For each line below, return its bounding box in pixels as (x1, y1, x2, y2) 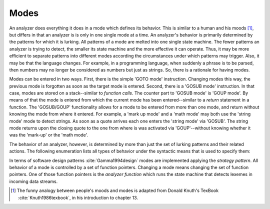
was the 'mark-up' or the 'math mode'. (9, 132, 88, 138)
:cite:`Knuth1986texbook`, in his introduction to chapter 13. (18, 194, 138, 200)
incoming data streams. (9, 178, 58, 184)
